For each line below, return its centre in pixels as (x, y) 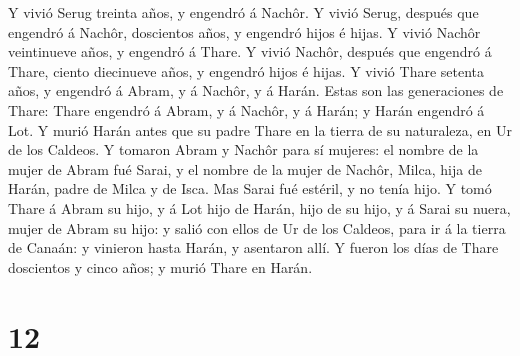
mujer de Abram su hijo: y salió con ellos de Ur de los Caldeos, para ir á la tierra (257, 227)
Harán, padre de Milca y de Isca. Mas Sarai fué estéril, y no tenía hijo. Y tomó (250, 188)
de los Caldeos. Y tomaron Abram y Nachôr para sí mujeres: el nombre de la (243, 149)
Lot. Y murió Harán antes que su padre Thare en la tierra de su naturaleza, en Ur (260, 129)
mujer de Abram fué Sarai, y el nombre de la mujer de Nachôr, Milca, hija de (245, 168)
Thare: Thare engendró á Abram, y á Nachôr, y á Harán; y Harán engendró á (246, 109)
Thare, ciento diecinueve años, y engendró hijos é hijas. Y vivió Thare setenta (246, 70)
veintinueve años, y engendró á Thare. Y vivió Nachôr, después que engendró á (250, 51)
